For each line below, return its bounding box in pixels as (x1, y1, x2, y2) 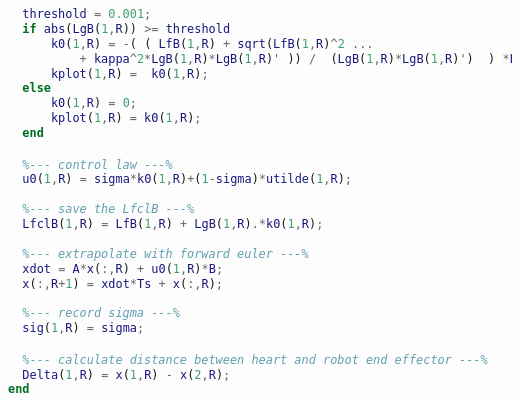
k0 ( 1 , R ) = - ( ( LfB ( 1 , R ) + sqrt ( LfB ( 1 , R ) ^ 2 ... (50, 36, 374, 51)
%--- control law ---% (22, 157, 173, 172)
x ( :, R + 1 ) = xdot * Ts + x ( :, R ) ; (22, 276, 224, 291)
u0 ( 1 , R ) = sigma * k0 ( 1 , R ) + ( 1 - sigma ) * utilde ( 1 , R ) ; (22, 172, 352, 187)
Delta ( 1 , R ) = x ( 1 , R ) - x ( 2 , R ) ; (22, 367, 231, 382)
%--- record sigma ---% (22, 306, 180, 321)
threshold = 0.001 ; (22, 7, 152, 21)
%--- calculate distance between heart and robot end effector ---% (22, 352, 488, 367)
